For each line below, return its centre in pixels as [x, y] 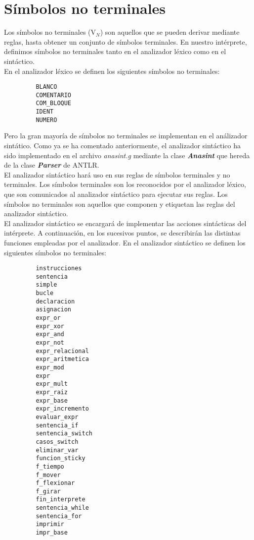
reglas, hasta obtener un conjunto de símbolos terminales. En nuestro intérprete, [126, 41]
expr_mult [52, 384]
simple [46, 285]
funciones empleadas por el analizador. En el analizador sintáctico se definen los [125, 242]
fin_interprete [61, 500]
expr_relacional [62, 351]
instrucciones [59, 269]
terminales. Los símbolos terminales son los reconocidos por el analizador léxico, [125, 184]
